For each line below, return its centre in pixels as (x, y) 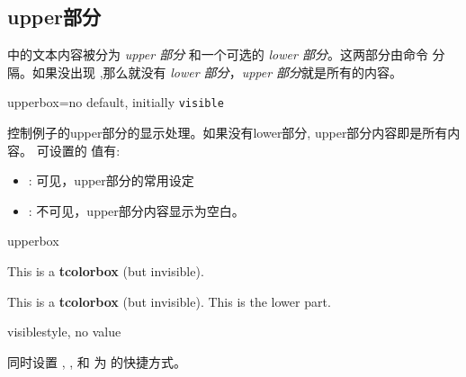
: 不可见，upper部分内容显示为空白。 (136, 210)
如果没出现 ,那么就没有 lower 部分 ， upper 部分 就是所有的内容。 (217, 72)
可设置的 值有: (78, 150)
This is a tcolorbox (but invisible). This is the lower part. (169, 301)
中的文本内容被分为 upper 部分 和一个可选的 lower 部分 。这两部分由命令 (218, 54)
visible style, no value (64, 332)
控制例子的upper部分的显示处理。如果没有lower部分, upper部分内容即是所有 (228, 133)
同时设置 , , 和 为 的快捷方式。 (97, 361)
